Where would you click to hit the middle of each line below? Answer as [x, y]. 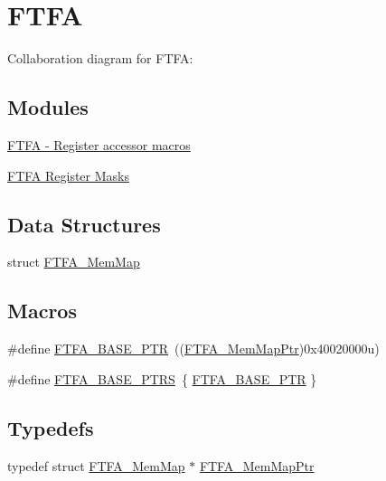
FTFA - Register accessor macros [99, 144]
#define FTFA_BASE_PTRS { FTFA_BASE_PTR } [162, 378]
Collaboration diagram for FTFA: [100, 58]
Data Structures [84, 224]
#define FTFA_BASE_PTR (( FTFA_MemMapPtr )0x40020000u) [193, 349]
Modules [48, 107]
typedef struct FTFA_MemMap [96, 465]
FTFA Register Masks [69, 175]
